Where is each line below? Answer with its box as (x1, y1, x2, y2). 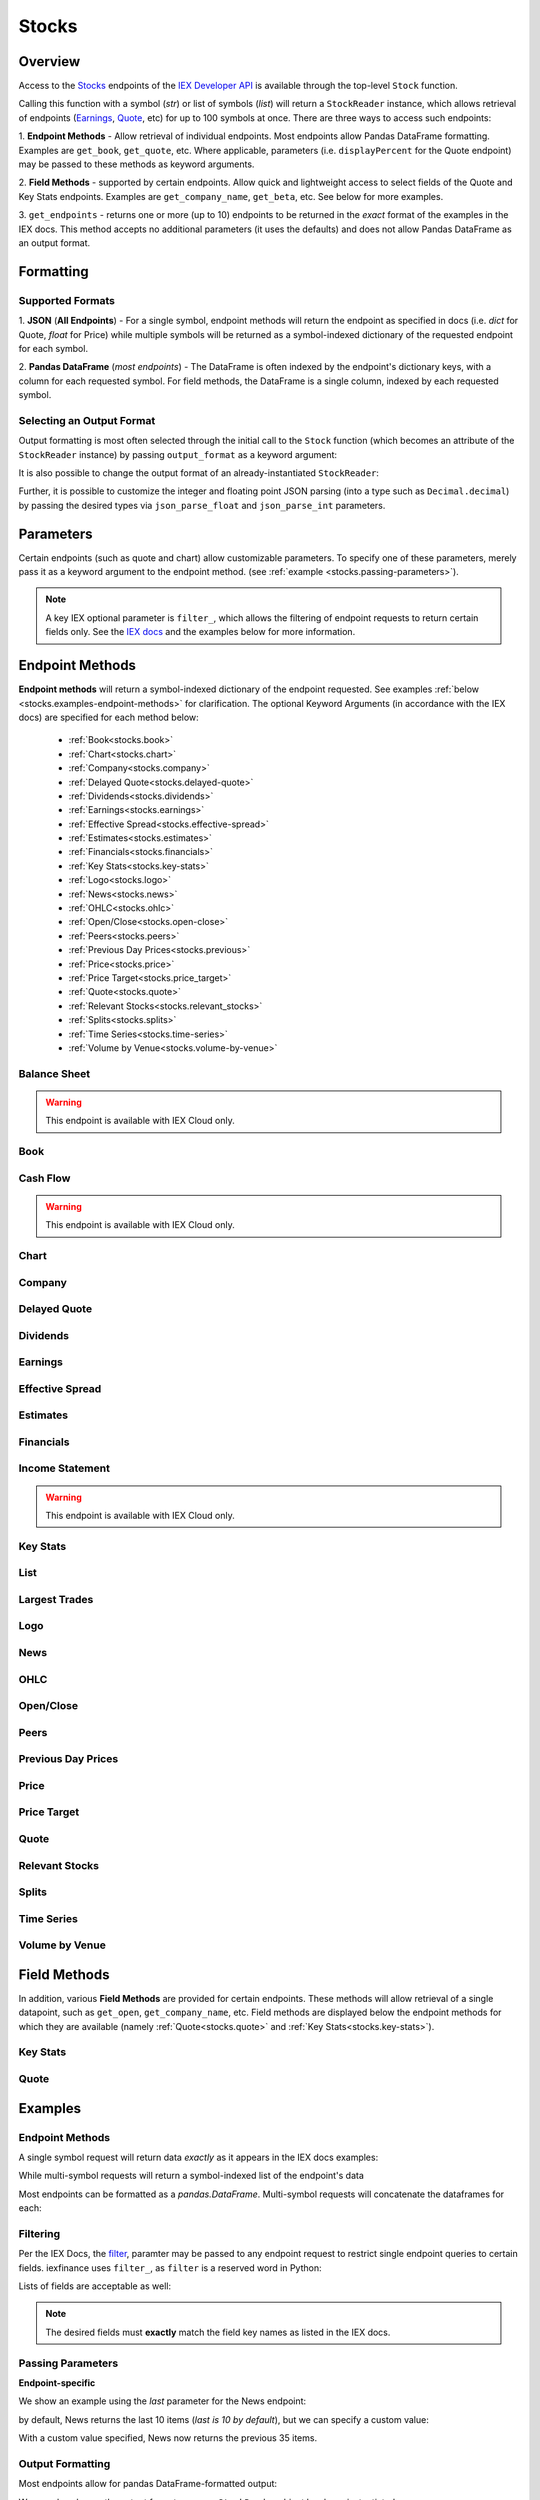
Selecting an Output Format (18, 413, 156, 427)
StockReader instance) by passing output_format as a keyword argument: (18, 448, 338, 460)
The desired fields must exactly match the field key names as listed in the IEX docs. (45, 2326, 391, 2338)
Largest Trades (18, 1592, 94, 1606)
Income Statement (18, 1461, 110, 1475)
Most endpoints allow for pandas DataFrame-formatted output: (18, 2478, 278, 2490)
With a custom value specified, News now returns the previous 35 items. (18, 2432, 318, 2444)
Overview (18, 53, 81, 70)
